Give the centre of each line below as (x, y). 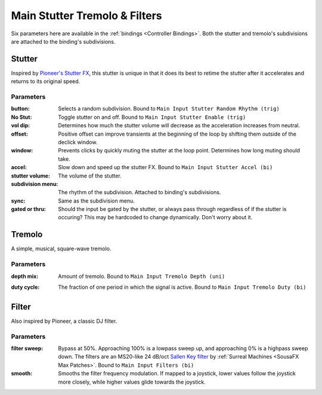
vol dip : (20, 125)
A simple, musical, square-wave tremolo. (61, 249)
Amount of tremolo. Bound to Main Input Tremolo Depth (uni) (142, 276)
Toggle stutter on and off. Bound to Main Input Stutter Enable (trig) (152, 117)
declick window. (78, 142)
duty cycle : (25, 287)
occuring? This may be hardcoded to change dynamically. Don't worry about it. (155, 218)
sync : (18, 201)
